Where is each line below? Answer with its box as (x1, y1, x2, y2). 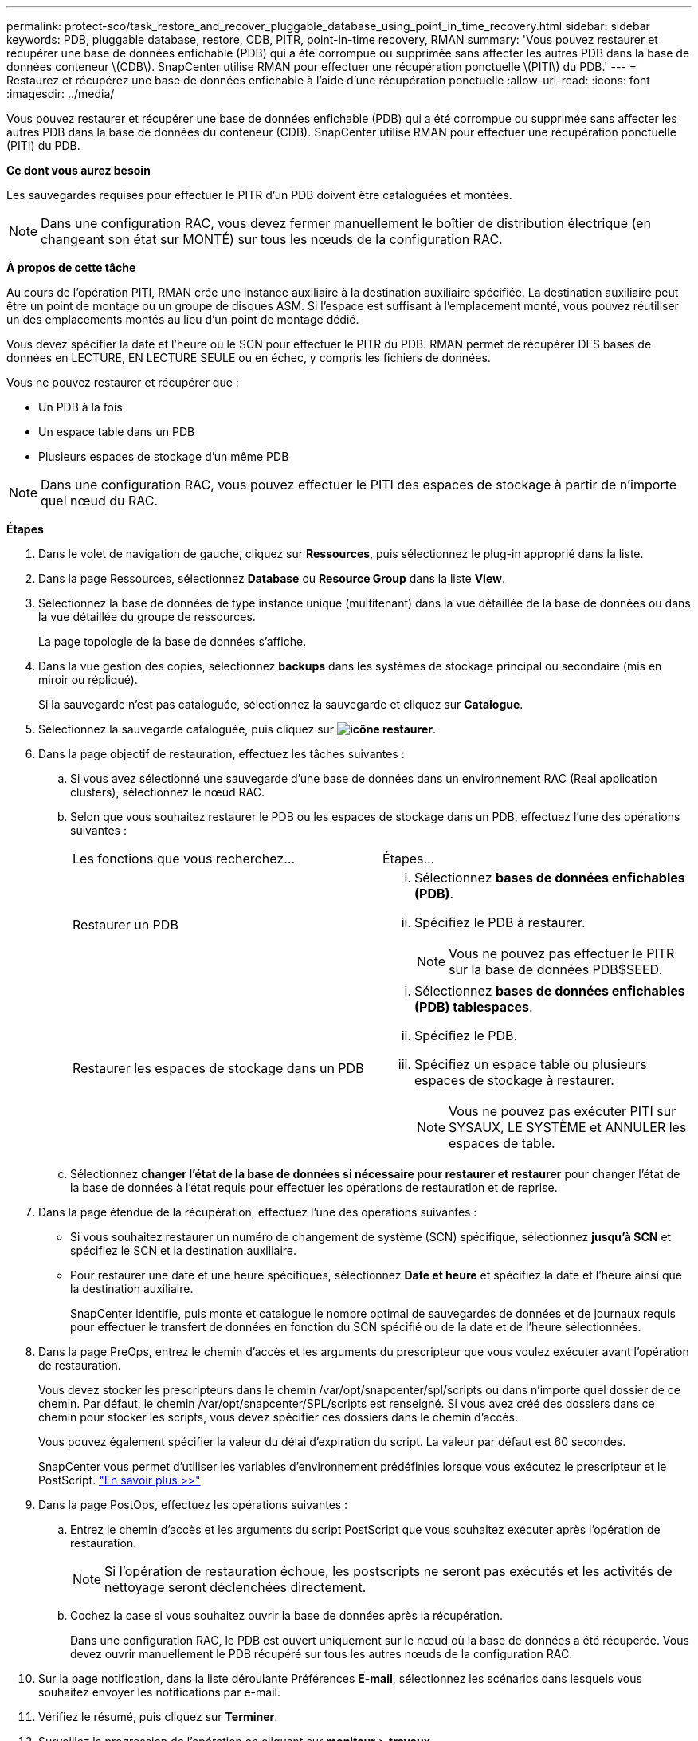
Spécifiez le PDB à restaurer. (414, 914, 586, 930)
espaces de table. (449, 1135, 555, 1151)
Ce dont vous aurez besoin (6, 163, 151, 177)
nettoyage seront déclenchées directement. (104, 1579, 367, 1595)
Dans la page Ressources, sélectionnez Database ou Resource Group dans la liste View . (38, 572, 506, 585)
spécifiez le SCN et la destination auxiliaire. (70, 1244, 297, 1257)
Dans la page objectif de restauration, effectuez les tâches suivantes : (38, 747, 405, 760)
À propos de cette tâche (6, 261, 136, 274)
